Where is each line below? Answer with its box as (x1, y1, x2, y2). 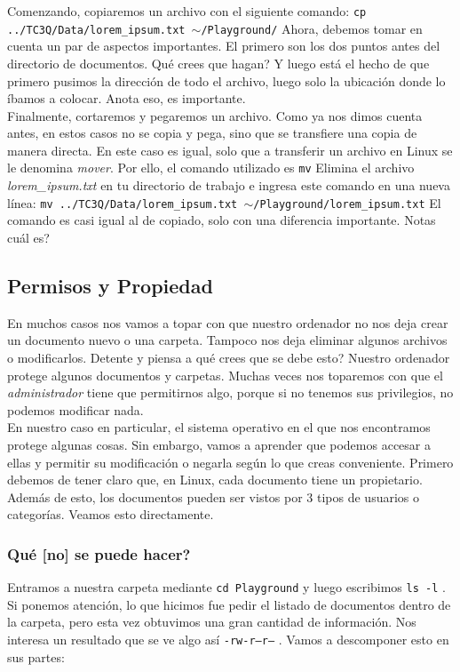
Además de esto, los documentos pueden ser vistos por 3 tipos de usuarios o (7, 487, 420, 506)
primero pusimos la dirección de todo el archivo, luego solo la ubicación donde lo (7, 71, 446, 90)
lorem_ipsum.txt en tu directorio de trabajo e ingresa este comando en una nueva (7, 176, 450, 195)
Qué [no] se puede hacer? (7, 542, 191, 564)
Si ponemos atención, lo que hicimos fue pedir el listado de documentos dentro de (7, 595, 451, 613)
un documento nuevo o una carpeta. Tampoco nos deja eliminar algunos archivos (7, 331, 448, 349)
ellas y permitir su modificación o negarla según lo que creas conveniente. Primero (7, 452, 454, 471)
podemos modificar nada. (7, 400, 144, 419)
